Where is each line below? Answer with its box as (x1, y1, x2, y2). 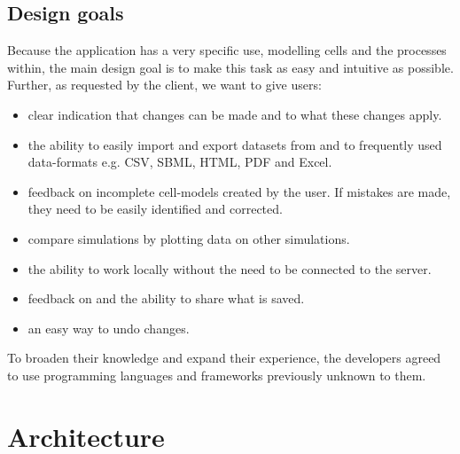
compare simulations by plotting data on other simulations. (27, 229, 350, 247)
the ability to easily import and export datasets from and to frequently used (27, 135, 442, 153)
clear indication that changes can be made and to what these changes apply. (27, 105, 442, 123)
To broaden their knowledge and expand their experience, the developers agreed (7, 348, 441, 367)
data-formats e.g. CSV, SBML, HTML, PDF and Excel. (27, 153, 332, 171)
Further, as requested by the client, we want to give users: (7, 75, 322, 94)
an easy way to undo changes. (27, 318, 190, 337)
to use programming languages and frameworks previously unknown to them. (7, 365, 426, 384)
